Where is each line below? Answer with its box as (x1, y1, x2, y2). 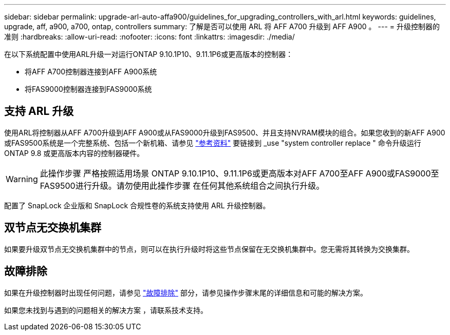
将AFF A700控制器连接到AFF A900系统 (25, 67, 157, 76)
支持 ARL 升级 (4, 105, 74, 118)
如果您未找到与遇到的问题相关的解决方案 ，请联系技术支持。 (4, 305, 208, 314)
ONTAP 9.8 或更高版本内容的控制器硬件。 (4, 148, 144, 157)
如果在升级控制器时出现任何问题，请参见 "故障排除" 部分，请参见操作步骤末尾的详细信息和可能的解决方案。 (4, 288, 367, 297)
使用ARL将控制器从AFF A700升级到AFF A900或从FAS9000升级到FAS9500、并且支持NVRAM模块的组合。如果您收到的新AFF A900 (4, 128, 445, 137)
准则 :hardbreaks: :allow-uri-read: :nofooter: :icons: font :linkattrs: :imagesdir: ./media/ (4, 32, 295, 41)
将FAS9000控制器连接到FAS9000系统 (25, 85, 152, 93)
